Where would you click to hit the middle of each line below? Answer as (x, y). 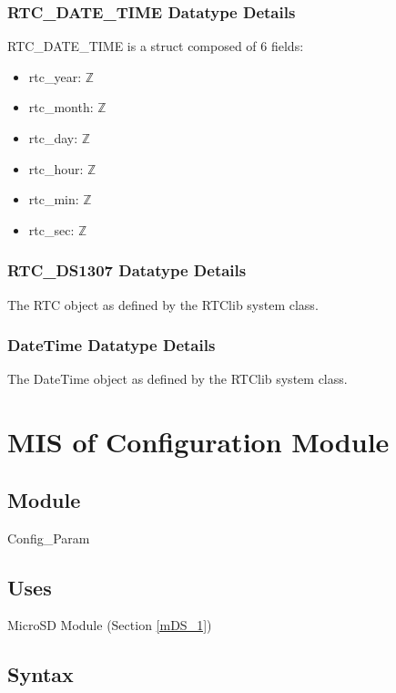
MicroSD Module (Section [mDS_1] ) (110, 625)
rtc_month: (61, 107)
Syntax (41, 674)
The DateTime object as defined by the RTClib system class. (178, 379)
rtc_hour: (56, 168)
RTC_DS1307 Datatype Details (127, 270)
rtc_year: (55, 76)
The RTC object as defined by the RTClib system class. (163, 304)
